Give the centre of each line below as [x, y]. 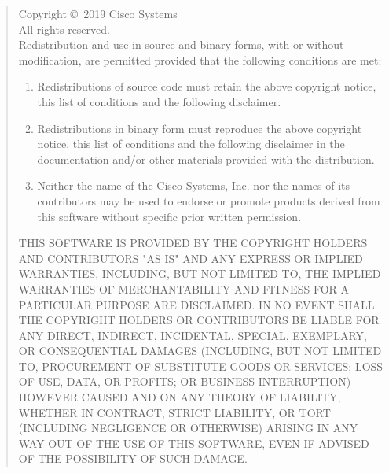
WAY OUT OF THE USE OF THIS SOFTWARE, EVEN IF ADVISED [194, 443]
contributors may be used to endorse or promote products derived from [209, 200]
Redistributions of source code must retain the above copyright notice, [207, 86]
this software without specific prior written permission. [169, 216]
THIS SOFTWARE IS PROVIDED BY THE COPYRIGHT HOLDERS [193, 243]
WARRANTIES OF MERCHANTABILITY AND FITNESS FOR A [183, 288]
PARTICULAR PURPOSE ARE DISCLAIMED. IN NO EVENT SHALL [196, 304]
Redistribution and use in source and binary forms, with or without [181, 44]
